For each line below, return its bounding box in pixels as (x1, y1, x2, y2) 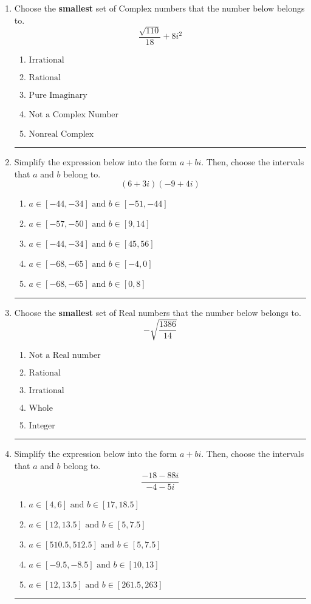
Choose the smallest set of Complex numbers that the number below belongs (14, 2, 305, 14)
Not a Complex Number (29, 111, 118, 120)
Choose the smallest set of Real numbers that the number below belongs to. (14, 306, 301, 319)
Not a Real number (29, 351, 101, 360)
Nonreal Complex (29, 130, 94, 139)
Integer (29, 422, 55, 431)
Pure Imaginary (29, 91, 87, 100)
